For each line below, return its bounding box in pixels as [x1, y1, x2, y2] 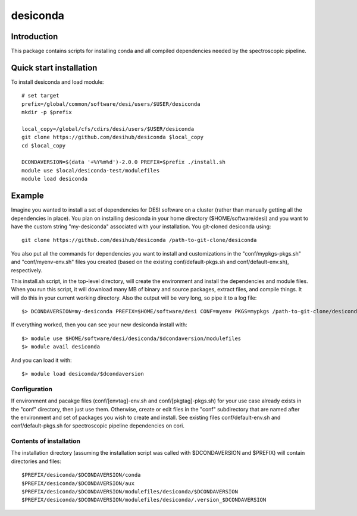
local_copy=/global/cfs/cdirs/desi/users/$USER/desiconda [21, 125, 195, 132]
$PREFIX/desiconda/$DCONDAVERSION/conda [21, 471, 141, 479]
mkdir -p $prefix [21, 109, 72, 116]
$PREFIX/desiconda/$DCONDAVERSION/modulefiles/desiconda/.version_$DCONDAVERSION [21, 496, 267, 504]
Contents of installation [11, 437, 80, 445]
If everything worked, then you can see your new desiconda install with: [11, 321, 187, 328]
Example [11, 191, 44, 201]
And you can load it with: [11, 357, 72, 364]
